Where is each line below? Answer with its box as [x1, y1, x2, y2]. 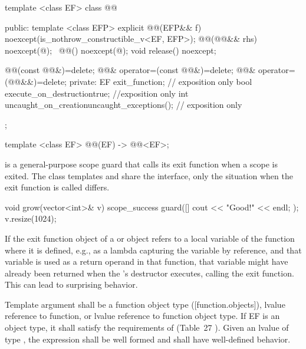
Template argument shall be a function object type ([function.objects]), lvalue [5, 298, 285, 310]
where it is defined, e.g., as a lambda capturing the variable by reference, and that [5, 243, 302, 256]
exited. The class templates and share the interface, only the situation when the [5, 169, 293, 182]
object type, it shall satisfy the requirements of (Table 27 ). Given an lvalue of [5, 321, 289, 334]
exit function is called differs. [5, 181, 110, 193]
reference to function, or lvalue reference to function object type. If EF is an [5, 310, 280, 322]
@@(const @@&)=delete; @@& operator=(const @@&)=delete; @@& [5, 64, 256, 76]
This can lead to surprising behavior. [5, 278, 138, 291]
